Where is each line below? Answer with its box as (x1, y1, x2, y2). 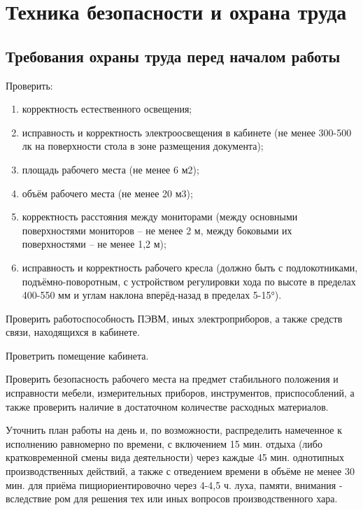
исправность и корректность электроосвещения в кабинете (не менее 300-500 (22, 125, 352, 139)
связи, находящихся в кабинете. (6, 325, 140, 339)
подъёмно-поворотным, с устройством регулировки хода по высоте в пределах (22, 274, 356, 288)
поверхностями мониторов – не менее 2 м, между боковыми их (22, 222, 292, 237)
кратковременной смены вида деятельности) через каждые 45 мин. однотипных (6, 450, 344, 465)
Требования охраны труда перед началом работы (6, 45, 341, 66)
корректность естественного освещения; (22, 101, 192, 116)
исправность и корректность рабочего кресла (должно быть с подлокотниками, (22, 260, 358, 274)
